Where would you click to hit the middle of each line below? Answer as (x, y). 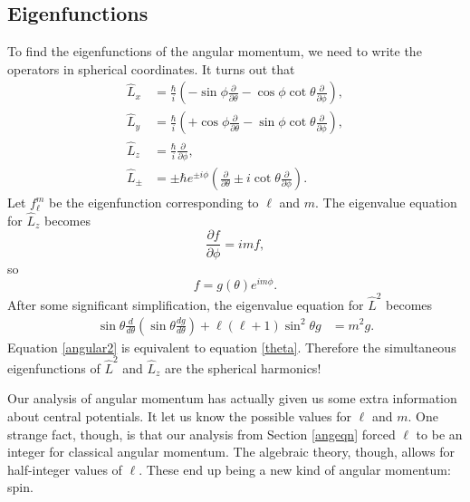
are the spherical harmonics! (243, 367)
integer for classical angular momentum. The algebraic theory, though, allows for (231, 452)
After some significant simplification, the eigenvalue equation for (186, 304)
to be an (439, 434)
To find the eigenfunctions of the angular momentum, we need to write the (215, 51)
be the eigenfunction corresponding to (154, 203)
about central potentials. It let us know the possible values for (180, 416)
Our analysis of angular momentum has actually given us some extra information (232, 398)
